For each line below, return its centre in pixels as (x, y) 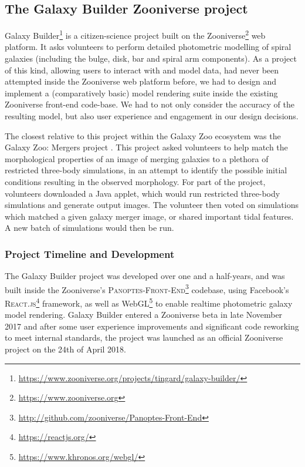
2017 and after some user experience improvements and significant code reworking (152, 326)
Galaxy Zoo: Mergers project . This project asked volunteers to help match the (146, 147)
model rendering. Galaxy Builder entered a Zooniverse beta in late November (144, 315)
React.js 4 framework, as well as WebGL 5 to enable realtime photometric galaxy (149, 302)
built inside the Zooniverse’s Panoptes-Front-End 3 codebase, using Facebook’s (147, 288)
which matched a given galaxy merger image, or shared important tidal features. (149, 216)
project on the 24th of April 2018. (65, 349)
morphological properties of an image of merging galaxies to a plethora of (137, 158)
